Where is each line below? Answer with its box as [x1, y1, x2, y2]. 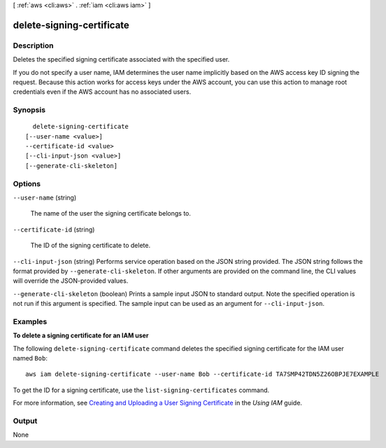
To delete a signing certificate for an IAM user [13, 331, 149, 339]
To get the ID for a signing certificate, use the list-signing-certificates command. [13, 386, 270, 394]
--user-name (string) [13, 193, 77, 202]
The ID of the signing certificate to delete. [30, 241, 150, 250]
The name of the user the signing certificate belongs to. [30, 209, 192, 218]
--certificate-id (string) [13, 225, 95, 234]
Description [13, 41, 54, 50]
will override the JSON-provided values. [13, 276, 129, 285]
